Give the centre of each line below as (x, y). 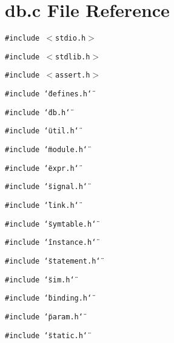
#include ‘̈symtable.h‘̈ (51, 224)
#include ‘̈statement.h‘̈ (53, 261)
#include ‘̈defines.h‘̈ (49, 94)
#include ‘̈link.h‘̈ (42, 206)
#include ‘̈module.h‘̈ (46, 150)
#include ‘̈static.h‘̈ (46, 335)
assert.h (73, 75)
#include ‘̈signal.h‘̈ (46, 187)
